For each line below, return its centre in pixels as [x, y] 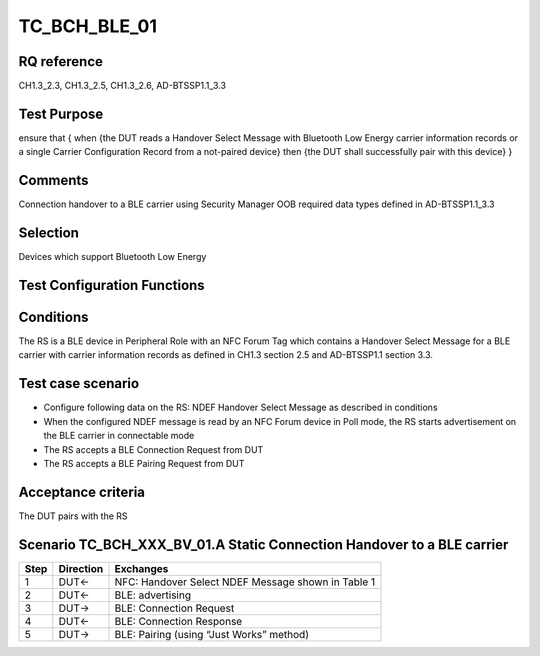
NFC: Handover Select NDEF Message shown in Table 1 [245, 582]
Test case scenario [79, 383]
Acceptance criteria [81, 491]
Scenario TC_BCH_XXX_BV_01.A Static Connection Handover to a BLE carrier [263, 544]
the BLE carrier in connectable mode [119, 436]
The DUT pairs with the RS [73, 516]
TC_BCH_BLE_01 [87, 26]
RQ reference [61, 61]
